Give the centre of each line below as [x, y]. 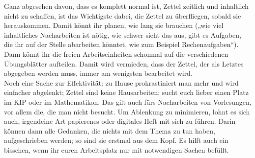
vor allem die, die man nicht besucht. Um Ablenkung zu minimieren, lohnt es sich [127, 111]
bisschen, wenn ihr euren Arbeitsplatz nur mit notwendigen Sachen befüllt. [116, 149]
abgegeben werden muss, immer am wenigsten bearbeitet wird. [98, 73]
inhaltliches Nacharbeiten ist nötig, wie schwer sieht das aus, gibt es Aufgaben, [123, 34]
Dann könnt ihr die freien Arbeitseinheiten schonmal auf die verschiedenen [116, 54]
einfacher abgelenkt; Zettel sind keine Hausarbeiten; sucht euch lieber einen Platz [126, 92]
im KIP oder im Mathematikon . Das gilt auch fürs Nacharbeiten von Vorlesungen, [128, 102]
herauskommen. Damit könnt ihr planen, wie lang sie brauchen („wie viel [114, 25]
